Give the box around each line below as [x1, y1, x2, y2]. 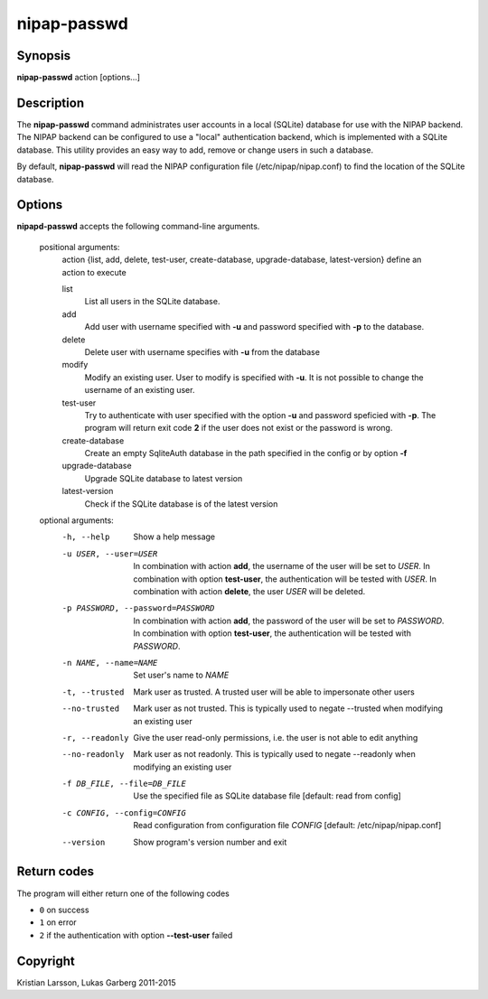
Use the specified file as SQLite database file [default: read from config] [133, 790, 401, 801]
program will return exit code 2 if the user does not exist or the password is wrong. [84, 423, 393, 434]
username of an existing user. [84, 385, 195, 396]
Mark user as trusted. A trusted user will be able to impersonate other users [133, 686, 415, 697]
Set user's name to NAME [133, 669, 230, 681]
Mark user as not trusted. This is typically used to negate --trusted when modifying [133, 703, 443, 714]
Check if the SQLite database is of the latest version [84, 498, 278, 509]
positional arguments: [39, 241, 120, 252]
